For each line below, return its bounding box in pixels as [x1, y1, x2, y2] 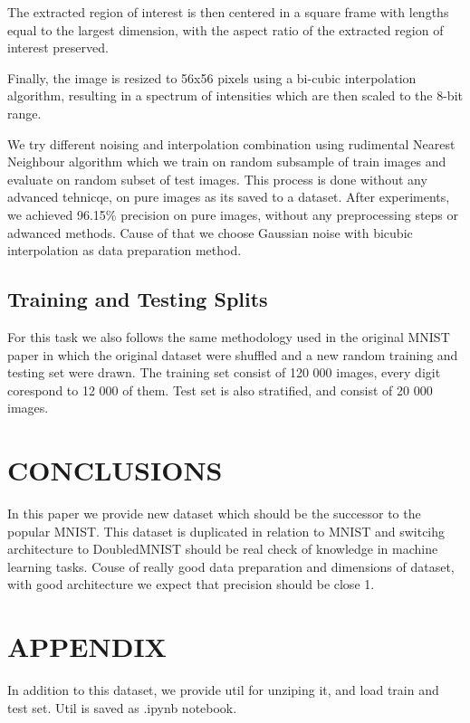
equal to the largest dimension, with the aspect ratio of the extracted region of [7, 20, 444, 39]
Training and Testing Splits [7, 285, 268, 313]
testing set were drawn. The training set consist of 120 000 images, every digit [7, 363, 441, 382]
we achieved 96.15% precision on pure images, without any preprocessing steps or [7, 205, 459, 224]
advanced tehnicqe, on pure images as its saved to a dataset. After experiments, [7, 187, 450, 206]
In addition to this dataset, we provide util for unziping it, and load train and [7, 680, 439, 699]
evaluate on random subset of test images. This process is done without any [7, 169, 427, 188]
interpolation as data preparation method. [7, 241, 242, 260]
